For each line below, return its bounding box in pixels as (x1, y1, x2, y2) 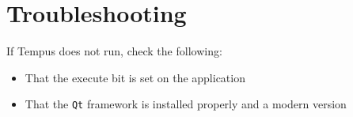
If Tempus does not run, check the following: (6, 43, 222, 59)
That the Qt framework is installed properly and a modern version (25, 96, 347, 112)
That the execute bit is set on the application (25, 69, 245, 85)
